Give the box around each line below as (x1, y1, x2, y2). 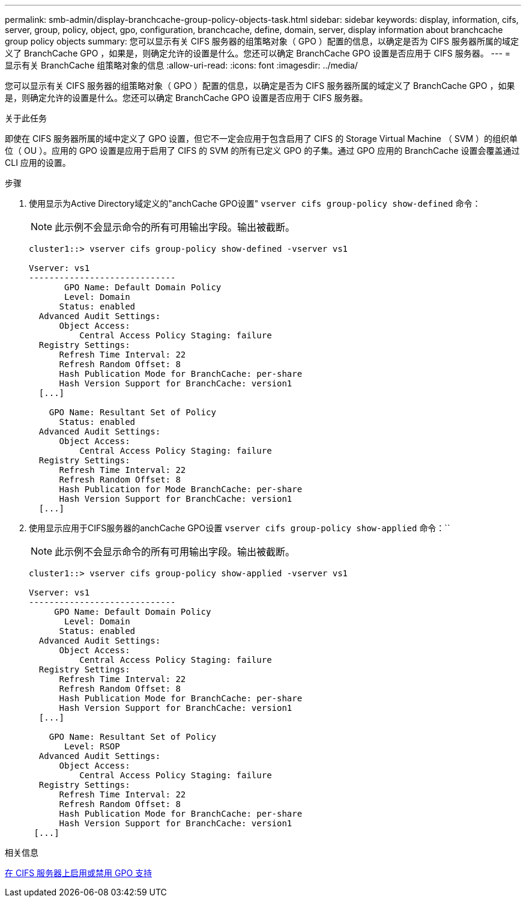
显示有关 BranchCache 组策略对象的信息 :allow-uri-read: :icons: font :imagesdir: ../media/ (5, 60, 358, 70)
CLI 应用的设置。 (5, 157, 71, 168)
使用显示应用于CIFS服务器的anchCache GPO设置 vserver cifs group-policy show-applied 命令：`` (29, 523, 450, 533)
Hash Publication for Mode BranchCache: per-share (59, 484, 303, 494)
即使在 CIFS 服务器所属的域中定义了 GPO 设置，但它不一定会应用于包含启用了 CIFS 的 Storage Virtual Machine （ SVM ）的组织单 (5, 133, 518, 144)
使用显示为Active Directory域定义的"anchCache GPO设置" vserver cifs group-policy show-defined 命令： (29, 198, 481, 209)
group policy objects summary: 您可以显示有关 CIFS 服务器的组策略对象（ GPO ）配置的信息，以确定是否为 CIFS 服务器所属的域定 (5, 36, 519, 46)
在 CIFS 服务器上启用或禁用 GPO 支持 (5, 868, 153, 878)
